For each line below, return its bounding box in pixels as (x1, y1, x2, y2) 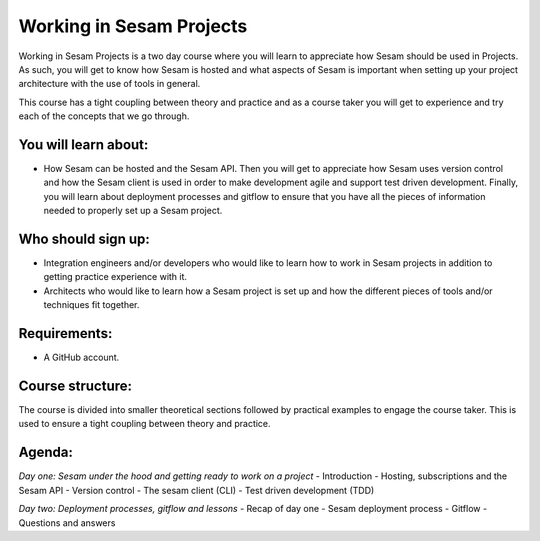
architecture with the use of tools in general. (18, 78, 201, 90)
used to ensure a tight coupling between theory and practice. (18, 418, 271, 430)
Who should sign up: (18, 231, 150, 247)
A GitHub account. (43, 351, 120, 364)
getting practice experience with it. (43, 271, 188, 283)
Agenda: (18, 444, 74, 461)
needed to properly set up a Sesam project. (43, 205, 223, 217)
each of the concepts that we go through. (18, 110, 190, 122)
